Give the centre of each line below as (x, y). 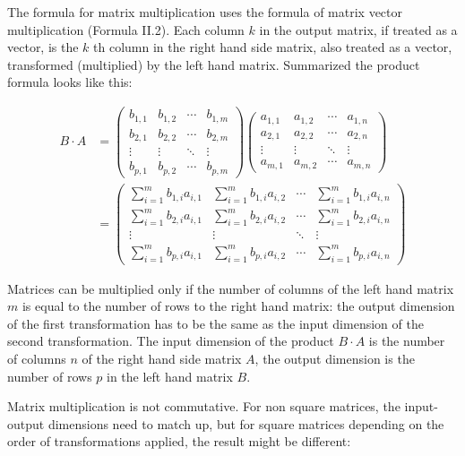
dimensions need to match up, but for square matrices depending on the (246, 423)
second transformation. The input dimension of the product (171, 341)
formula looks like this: (70, 82)
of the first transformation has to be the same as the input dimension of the (215, 323)
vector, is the (43, 47)
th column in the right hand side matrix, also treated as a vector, (273, 47)
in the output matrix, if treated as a (358, 29)
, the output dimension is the (335, 359)
